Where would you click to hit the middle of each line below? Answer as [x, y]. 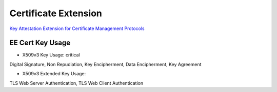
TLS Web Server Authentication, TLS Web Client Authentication [76, 83]
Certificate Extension [56, 13]
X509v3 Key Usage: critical [51, 55]
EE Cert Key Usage [40, 43]
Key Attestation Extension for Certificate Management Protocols [77, 28]
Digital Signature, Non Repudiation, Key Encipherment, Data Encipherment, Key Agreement [105, 64]
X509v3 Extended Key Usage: [54, 74]
